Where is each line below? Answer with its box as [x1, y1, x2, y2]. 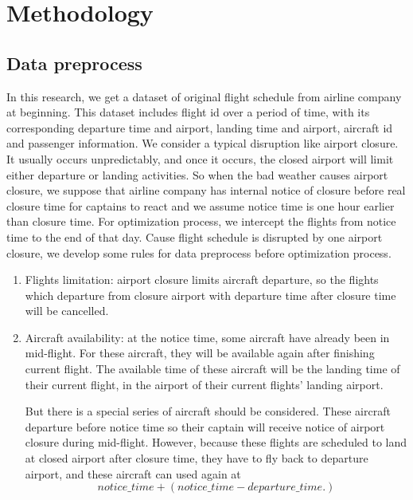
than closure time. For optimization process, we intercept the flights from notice [6, 213, 396, 230]
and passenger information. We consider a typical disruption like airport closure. [6, 135, 399, 152]
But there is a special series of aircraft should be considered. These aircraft [25, 403, 391, 419]
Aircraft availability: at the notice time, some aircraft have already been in [25, 329, 390, 345]
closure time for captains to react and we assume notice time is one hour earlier [6, 197, 395, 214]
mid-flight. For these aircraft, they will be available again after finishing [25, 344, 375, 361]
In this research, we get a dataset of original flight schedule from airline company [6, 88, 402, 104]
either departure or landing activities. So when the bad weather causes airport [6, 166, 388, 183]
